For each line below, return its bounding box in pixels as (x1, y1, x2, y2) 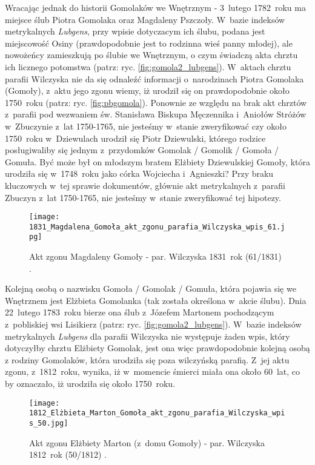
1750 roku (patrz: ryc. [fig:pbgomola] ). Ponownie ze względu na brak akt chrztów (5, 96, 307, 108)
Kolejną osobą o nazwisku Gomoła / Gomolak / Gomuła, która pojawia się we (5, 282, 296, 295)
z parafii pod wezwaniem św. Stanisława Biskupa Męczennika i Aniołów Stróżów (5, 108, 307, 120)
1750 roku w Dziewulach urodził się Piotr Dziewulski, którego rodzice (5, 131, 266, 144)
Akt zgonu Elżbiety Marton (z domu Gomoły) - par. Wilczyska (29, 436, 265, 449)
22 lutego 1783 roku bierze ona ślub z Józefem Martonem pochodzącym (5, 306, 274, 318)
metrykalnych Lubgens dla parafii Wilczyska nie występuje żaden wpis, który (5, 329, 290, 342)
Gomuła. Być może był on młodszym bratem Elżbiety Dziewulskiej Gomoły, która (5, 155, 310, 168)
